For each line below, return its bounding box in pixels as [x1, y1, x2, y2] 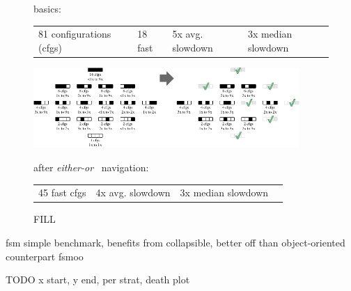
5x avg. [172, 26, 203, 41]
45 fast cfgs [38, 185, 86, 200]
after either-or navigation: [33, 159, 149, 174]
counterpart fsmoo [6, 249, 84, 263]
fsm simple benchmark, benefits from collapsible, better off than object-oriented [6, 235, 345, 249]
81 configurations [38, 26, 111, 41]
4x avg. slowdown [95, 185, 171, 200]
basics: [33, 1, 61, 15]
